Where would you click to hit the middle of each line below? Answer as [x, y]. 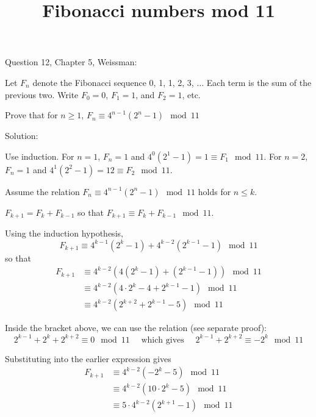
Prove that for [31, 115]
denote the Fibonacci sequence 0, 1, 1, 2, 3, [113, 82]
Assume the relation [42, 191]
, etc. [191, 94]
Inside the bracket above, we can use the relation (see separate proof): [136, 328]
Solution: [22, 136]
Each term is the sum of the [259, 82]
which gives [163, 340]
